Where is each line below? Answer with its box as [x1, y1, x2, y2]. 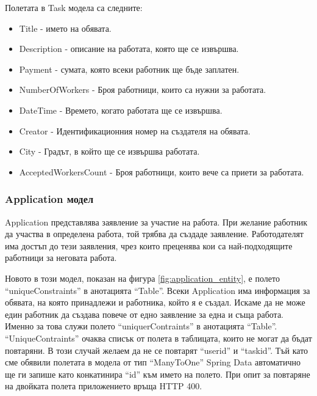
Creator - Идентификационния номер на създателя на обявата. [19, 124, 251, 137]
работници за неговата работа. [5, 251, 117, 264]
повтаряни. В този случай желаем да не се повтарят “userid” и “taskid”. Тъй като [5, 343, 308, 356]
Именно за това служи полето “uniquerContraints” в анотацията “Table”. [5, 320, 277, 332]
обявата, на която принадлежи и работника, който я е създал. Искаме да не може [5, 296, 305, 309]
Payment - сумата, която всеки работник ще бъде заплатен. [19, 62, 240, 75]
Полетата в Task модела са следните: [5, 1, 143, 13]
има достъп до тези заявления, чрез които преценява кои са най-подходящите [5, 239, 293, 252]
